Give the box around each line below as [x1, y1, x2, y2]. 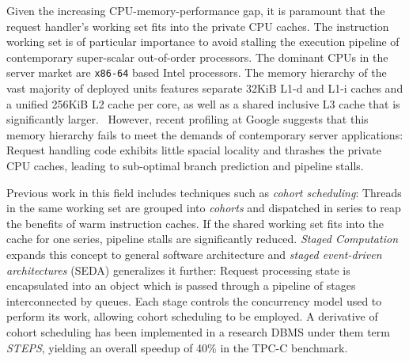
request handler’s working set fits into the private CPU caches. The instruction [6, 17, 389, 34]
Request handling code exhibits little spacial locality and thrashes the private [6, 142, 381, 158]
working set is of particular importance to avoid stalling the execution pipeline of [6, 33, 400, 50]
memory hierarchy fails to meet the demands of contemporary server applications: [6, 126, 403, 142]
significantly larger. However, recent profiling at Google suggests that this [6, 111, 369, 127]
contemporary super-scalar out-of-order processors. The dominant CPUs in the [6, 48, 388, 65]
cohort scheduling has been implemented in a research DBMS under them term [6, 323, 390, 340]
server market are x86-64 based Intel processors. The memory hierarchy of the [6, 64, 387, 81]
